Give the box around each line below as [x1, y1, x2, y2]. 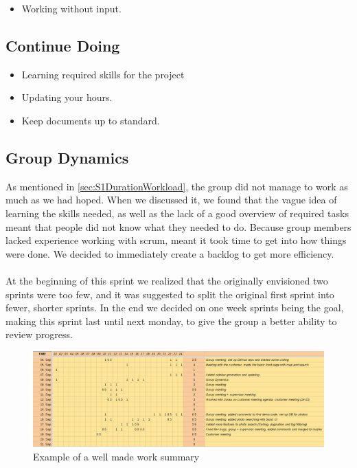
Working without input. [21, 1, 122, 15]
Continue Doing [5, 34, 120, 56]
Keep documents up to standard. [21, 113, 160, 127]
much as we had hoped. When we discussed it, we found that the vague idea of [5, 192, 337, 207]
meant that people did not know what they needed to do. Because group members [5, 219, 352, 234]
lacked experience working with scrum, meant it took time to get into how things [5, 233, 347, 247]
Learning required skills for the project [21, 67, 185, 81]
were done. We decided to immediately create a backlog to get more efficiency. [5, 246, 334, 260]
